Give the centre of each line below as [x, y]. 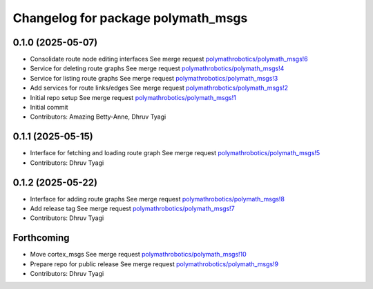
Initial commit [49, 108]
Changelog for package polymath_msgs [130, 18]
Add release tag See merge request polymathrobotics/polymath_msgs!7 [132, 208]
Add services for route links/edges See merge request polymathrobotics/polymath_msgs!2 [159, 88]
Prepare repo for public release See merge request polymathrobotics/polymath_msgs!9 [154, 264]
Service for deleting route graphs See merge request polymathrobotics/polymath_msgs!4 [157, 68]
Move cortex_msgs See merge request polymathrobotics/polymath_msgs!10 [138, 255]
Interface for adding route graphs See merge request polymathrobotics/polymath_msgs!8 [157, 199]
